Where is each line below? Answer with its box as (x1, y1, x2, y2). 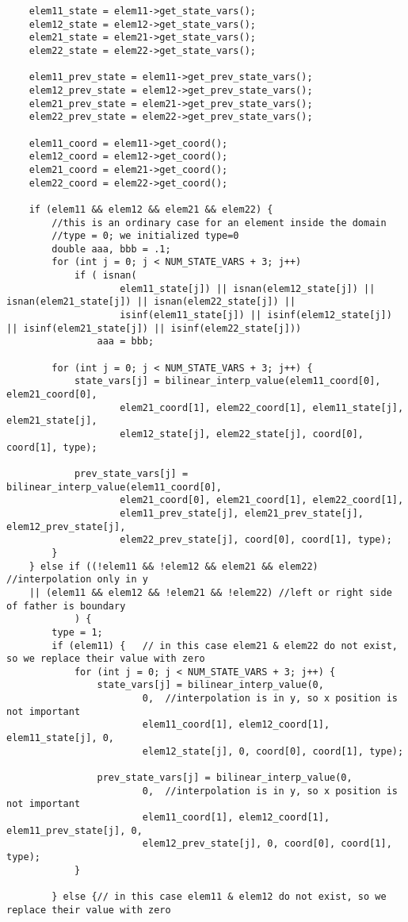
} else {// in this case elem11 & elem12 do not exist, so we (51, 890, 387, 902)
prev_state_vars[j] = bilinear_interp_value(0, (97, 772, 353, 784)
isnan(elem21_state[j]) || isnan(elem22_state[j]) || (6, 296, 296, 308)
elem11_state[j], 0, (6, 732, 115, 744)
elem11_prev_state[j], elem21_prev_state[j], (120, 507, 364, 519)
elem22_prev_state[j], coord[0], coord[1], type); (120, 534, 392, 546)
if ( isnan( (74, 270, 137, 282)
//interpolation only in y (6, 574, 148, 586)
